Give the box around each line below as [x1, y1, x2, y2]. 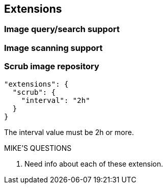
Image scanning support [4, 42, 103, 53]
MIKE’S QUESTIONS [4, 143, 72, 152]
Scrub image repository [4, 61, 99, 72]
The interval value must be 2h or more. [4, 127, 134, 137]
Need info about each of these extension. [24, 159, 163, 168]
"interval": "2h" [21, 96, 90, 104]
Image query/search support [4, 24, 120, 35]
